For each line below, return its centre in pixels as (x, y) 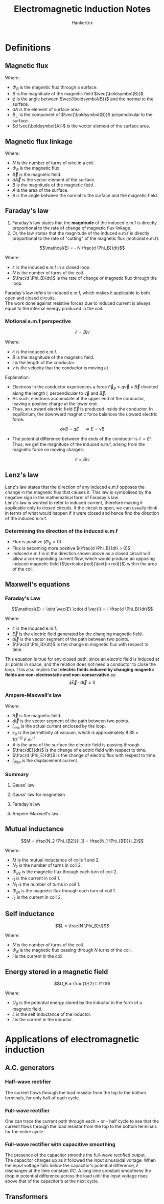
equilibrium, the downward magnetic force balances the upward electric (85, 414)
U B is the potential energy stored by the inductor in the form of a (77, 1003)
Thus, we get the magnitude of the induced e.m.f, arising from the (79, 444)
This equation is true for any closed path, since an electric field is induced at (82, 659)
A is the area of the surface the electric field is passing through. (76, 745)
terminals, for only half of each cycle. (43, 1098)
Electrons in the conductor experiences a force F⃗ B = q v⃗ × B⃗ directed (85, 387)
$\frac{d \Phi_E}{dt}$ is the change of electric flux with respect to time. (84, 755)
